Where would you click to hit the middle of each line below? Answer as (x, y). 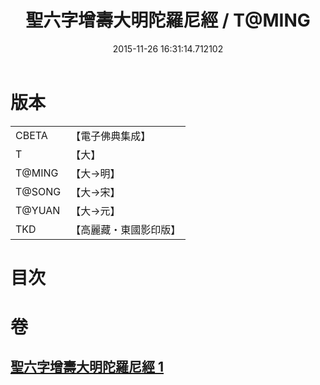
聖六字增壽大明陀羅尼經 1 (87, 367)
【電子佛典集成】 (111, 136)
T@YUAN (38, 210)
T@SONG (38, 191)
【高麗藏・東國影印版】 (126, 229)
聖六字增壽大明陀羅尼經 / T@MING (168, 20)
